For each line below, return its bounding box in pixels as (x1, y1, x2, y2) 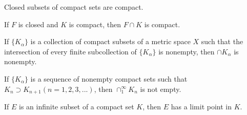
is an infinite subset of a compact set (19, 101, 134, 112)
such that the (201, 36, 243, 47)
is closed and (18, 18, 58, 29)
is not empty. (140, 83, 181, 94)
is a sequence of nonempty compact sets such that (30, 73, 188, 84)
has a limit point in (171, 101, 232, 112)
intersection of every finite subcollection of (4, 46, 137, 56)
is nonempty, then (158, 46, 215, 56)
